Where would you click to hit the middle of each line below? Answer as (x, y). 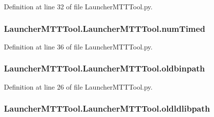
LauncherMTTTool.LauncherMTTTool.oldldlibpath (107, 108)
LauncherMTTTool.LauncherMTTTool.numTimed (105, 28)
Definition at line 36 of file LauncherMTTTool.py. (78, 46)
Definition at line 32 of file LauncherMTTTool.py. (78, 6)
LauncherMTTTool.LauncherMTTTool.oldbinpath (105, 68)
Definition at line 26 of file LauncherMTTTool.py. (78, 86)
